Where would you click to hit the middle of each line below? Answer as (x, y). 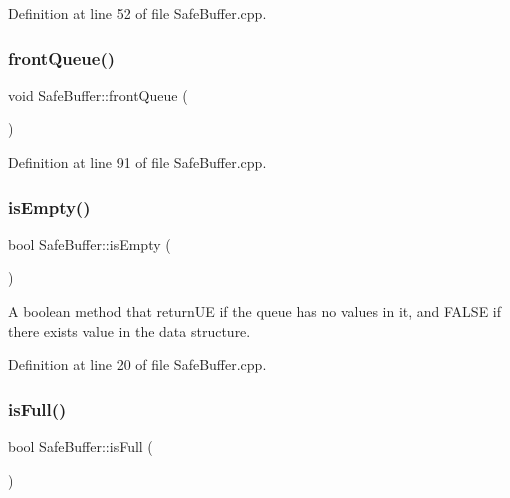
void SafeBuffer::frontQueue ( (98, 94)
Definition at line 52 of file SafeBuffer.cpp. (137, 13)
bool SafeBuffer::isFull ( (80, 446)
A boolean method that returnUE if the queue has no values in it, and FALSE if (255, 311)
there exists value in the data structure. (129, 330)
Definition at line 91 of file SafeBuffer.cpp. (137, 162)
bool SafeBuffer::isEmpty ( (89, 243)
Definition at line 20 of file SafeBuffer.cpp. (137, 364)
